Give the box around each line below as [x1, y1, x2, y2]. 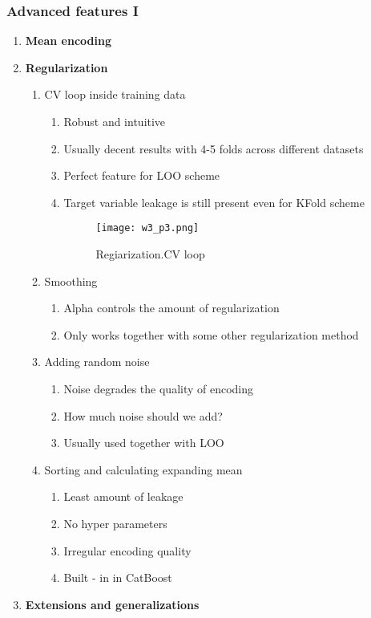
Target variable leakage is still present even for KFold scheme [63, 193, 365, 210]
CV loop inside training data [44, 86, 186, 103]
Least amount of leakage [63, 488, 183, 505]
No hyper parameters [63, 514, 167, 531]
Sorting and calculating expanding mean [44, 461, 243, 478]
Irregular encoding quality [63, 542, 192, 559]
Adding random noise [44, 353, 150, 370]
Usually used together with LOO [63, 434, 224, 451]
